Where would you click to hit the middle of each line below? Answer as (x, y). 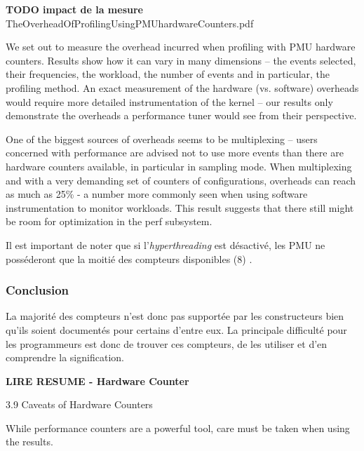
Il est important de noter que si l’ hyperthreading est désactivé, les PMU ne (166, 244)
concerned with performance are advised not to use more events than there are (175, 153)
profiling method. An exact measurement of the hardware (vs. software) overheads (182, 87)
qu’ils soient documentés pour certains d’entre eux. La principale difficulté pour (176, 329)
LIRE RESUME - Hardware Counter (97, 381)
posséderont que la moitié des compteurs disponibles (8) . (129, 258)
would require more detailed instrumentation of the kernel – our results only (169, 101)
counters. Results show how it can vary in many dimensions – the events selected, (181, 60)
